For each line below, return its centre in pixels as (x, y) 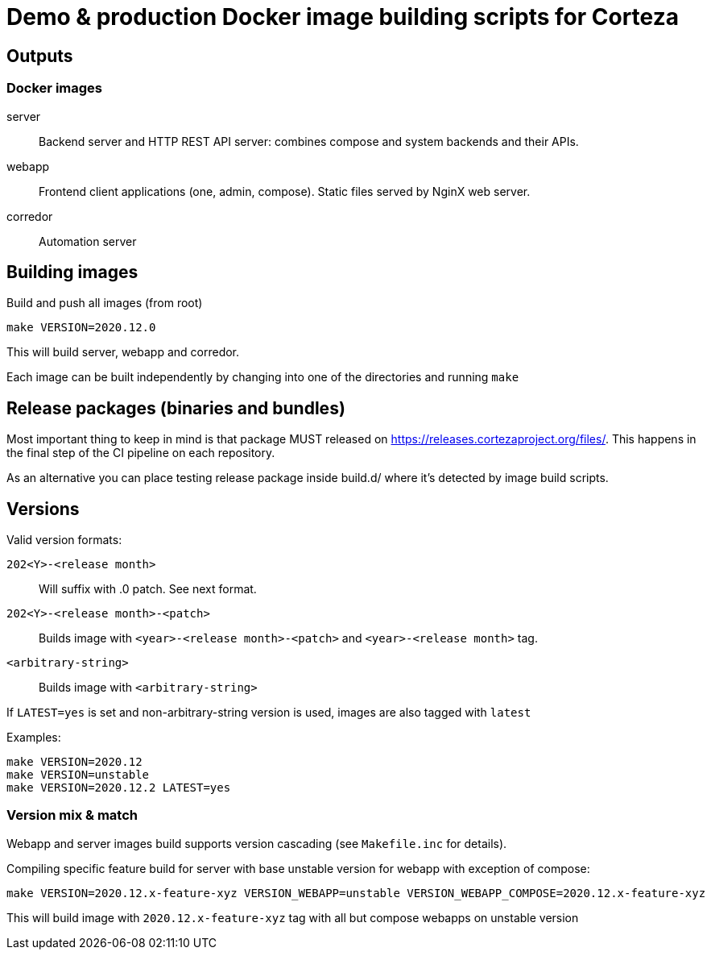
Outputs (40, 56)
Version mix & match (72, 815)
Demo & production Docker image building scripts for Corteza (343, 17)
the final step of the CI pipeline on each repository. (141, 453)
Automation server (88, 241)
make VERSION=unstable (78, 775)
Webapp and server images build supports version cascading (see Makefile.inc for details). (257, 843)
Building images (72, 272)
